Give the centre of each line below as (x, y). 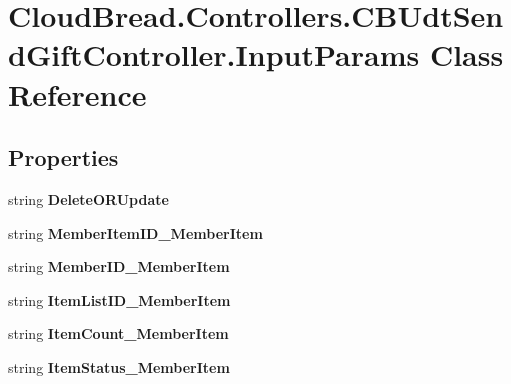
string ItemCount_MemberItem (118, 333)
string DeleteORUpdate (88, 198)
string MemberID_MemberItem (119, 266)
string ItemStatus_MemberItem (119, 366)
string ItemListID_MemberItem (119, 299)
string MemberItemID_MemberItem (135, 232)
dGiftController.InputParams (214, 54)
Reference (77, 93)
